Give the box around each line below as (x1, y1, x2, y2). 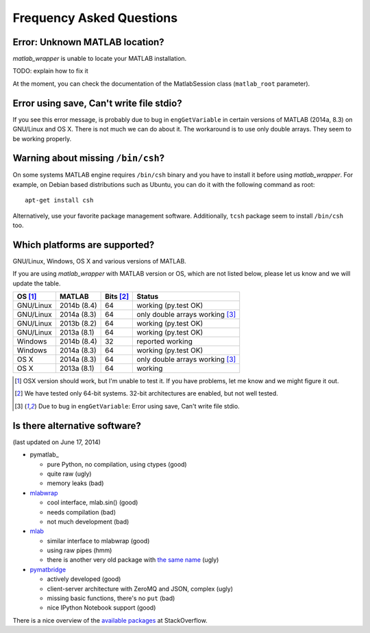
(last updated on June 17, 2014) (12, 438, 101, 446)
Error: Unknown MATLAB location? (12, 36, 164, 48)
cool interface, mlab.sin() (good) (47, 498, 138, 506)
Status (136, 292, 159, 301)
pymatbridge (29, 565, 66, 573)
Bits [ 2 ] (105, 292, 129, 301)
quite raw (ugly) (47, 469, 92, 478)
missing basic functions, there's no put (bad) (47, 594, 175, 602)
